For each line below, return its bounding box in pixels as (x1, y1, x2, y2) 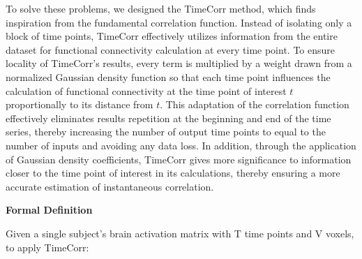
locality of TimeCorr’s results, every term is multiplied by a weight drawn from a (6, 56, 352, 71)
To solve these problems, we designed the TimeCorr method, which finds (6, 1, 316, 15)
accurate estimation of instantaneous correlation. (6, 179, 214, 193)
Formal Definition (6, 202, 93, 217)
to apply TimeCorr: (6, 239, 89, 254)
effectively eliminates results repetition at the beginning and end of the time (6, 110, 331, 125)
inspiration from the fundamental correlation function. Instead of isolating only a (6, 15, 352, 29)
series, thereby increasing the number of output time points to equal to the (6, 124, 326, 139)
